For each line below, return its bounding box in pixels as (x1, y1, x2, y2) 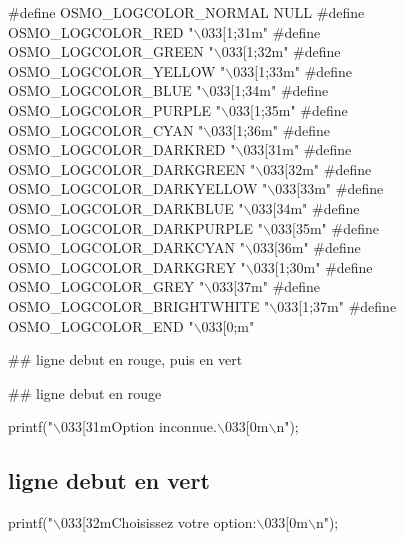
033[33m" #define (275, 178, 384, 199)
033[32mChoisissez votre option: (60, 512, 257, 533)
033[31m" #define (243, 139, 352, 160)
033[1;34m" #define (209, 80, 329, 101)
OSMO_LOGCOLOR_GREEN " (8, 41, 214, 62)
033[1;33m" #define (233, 60, 353, 81)
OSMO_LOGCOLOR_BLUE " (8, 80, 202, 101)
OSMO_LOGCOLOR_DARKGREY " (8, 256, 246, 277)
